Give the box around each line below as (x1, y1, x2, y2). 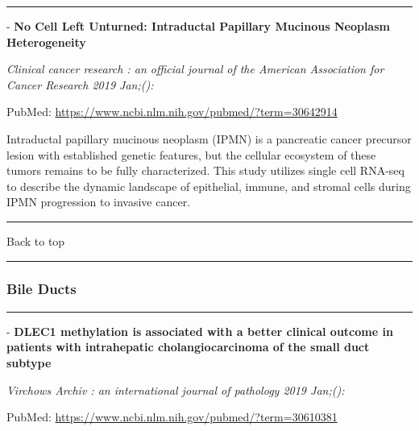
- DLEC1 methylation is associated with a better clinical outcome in (6, 322, 393, 339)
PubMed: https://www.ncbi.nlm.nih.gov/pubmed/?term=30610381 (6, 408, 338, 425)
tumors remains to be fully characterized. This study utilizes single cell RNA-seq (6, 162, 404, 179)
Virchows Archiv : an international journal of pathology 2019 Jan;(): (6, 381, 345, 398)
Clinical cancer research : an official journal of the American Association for (6, 60, 384, 77)
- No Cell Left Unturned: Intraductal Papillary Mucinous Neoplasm (6, 18, 390, 34)
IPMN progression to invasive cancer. (6, 193, 191, 210)
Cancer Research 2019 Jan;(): (6, 76, 154, 93)
